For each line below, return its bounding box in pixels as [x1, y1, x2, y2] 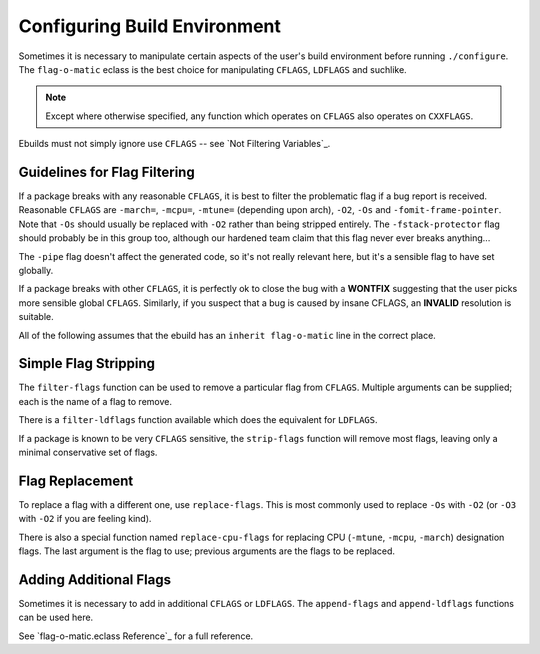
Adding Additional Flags [18, 571, 172, 588]
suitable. [18, 311, 54, 323]
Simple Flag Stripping [18, 355, 155, 372]
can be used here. [18, 611, 94, 624]
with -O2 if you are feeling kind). [18, 513, 152, 525]
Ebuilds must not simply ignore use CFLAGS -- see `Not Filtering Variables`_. [18, 138, 331, 150]
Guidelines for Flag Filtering [18, 163, 195, 180]
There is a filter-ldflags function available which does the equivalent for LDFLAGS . [18, 414, 379, 426]
